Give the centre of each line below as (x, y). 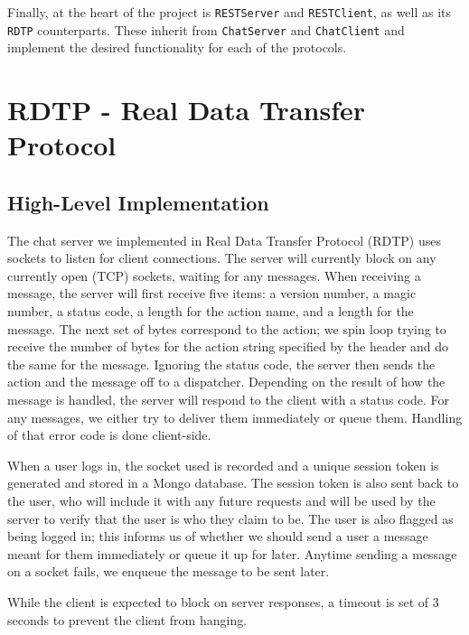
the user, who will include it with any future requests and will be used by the (221, 500)
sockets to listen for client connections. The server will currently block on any (222, 258)
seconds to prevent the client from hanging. (127, 619)
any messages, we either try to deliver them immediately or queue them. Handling (235, 417)
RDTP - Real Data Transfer (187, 110)
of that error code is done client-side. (109, 435)
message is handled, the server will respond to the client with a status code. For (228, 400)
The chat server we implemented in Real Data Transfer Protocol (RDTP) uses (224, 240)
